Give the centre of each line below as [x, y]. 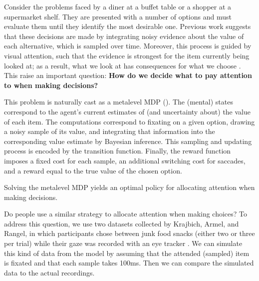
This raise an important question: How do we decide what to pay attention [128, 75]
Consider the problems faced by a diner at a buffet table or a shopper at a [118, 6]
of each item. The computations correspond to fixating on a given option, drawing [129, 121]
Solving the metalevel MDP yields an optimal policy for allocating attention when [129, 187]
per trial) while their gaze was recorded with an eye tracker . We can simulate [123, 243]
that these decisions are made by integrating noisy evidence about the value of [124, 36]
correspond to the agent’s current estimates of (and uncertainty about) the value [128, 111]
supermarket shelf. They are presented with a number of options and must [118, 16]
